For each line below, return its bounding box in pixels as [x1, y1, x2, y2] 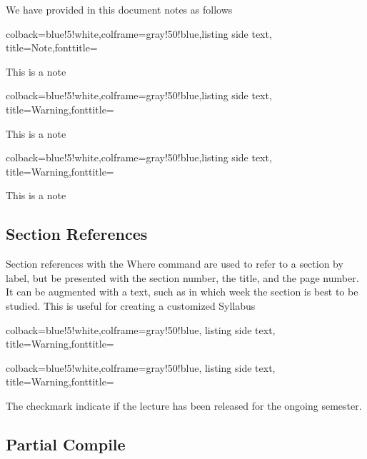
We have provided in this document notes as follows [6, 2, 233, 16]
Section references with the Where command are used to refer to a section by [6, 256, 343, 271]
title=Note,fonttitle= [6, 40, 98, 55]
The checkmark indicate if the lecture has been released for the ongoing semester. [6, 398, 362, 413]
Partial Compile [6, 433, 126, 455]
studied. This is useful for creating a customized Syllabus [6, 298, 256, 313]
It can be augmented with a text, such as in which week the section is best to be [6, 284, 358, 299]
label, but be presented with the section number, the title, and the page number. [6, 270, 359, 285]
